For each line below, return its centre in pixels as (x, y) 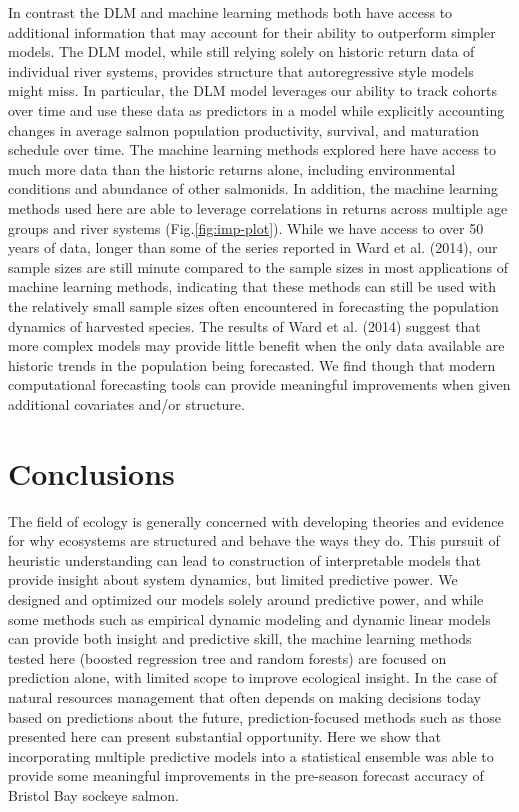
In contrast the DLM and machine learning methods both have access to (230, 12)
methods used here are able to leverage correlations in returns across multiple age (258, 207)
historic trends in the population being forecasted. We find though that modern (252, 364)
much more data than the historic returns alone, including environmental (232, 168)
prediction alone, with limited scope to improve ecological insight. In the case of (253, 677)
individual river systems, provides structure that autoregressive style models (241, 70)
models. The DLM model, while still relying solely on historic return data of (241, 51)
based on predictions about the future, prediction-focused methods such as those (255, 716)
